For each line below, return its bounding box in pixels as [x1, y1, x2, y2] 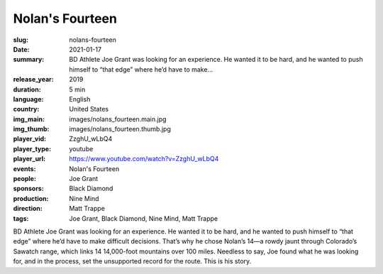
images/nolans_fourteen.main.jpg [69, 114, 167, 124]
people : [13, 175, 37, 183]
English [69, 94, 91, 103]
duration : [13, 85, 42, 94]
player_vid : [13, 135, 46, 143]
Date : [13, 45, 30, 53]
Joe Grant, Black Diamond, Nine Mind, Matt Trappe [69, 214, 218, 223]
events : [13, 164, 36, 173]
